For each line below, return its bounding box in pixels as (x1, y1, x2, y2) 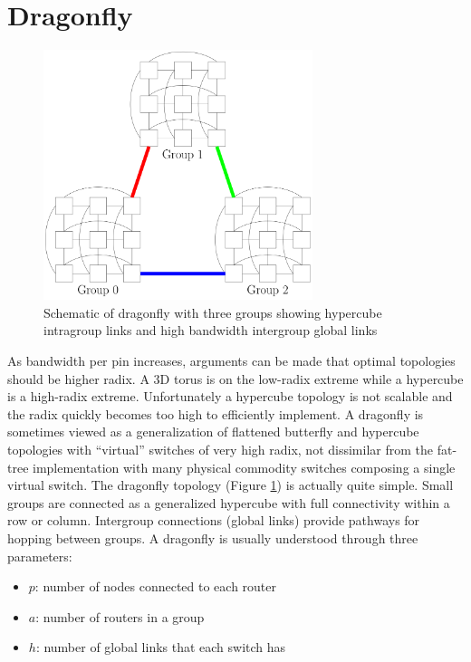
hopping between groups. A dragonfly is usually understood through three (7, 529, 418, 548)
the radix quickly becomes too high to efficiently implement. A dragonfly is (7, 404, 424, 423)
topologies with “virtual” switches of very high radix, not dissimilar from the (7, 440, 433, 459)
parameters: (7, 546, 72, 565)
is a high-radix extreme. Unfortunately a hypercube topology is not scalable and (7, 387, 453, 406)
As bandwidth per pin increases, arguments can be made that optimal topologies (7, 351, 456, 370)
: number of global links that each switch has (35, 638, 286, 657)
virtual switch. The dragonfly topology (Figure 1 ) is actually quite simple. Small (7, 475, 454, 494)
